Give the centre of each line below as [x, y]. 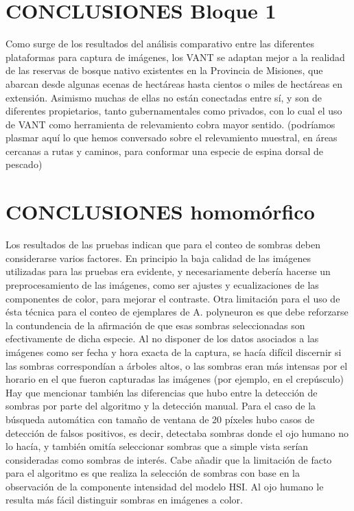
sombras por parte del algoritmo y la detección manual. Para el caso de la [161, 406]
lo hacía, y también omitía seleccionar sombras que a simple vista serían [157, 446]
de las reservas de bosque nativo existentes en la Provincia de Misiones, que [164, 70]
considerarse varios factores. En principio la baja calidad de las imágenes [158, 258]
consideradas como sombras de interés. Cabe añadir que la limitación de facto [169, 459]
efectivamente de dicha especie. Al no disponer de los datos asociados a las [162, 338]
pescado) [24, 164]
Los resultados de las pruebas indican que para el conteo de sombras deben [163, 245]
